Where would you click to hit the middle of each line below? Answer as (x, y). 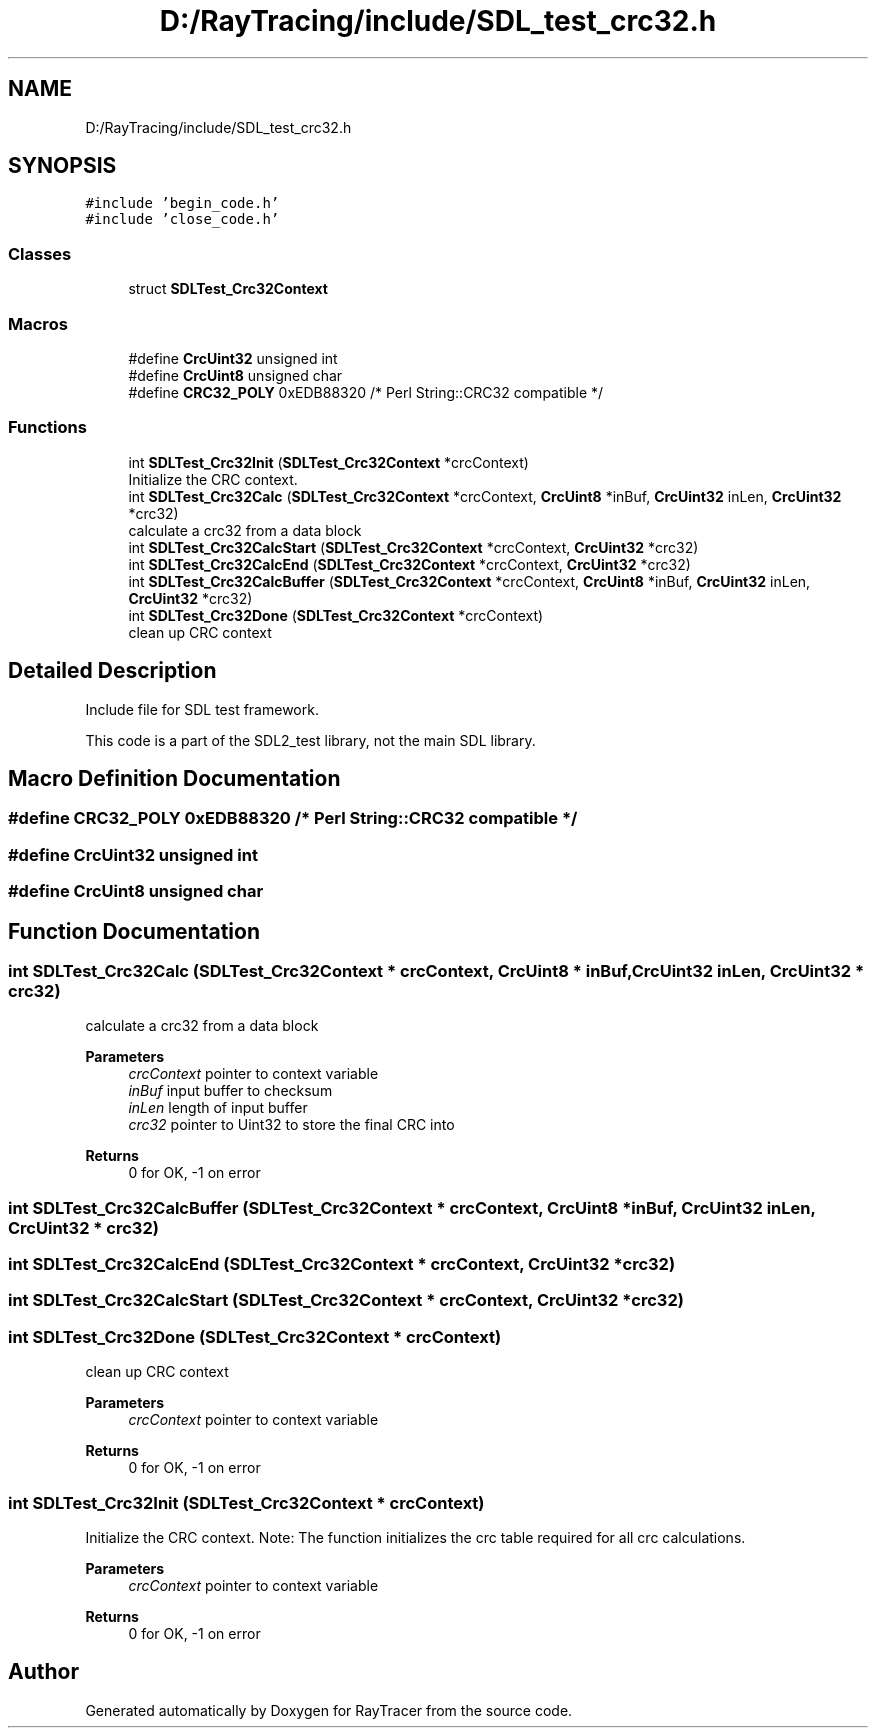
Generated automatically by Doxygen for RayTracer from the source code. (329, 1710)
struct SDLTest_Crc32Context (228, 289)
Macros (38, 323)
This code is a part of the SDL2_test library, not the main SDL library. (310, 740)
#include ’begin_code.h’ (182, 203)
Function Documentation (134, 931)
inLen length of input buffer (218, 1108)
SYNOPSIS (62, 166)
